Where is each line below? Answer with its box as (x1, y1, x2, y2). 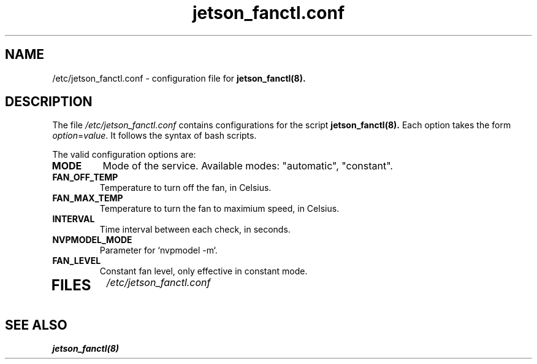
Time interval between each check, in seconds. (99, 224, 291, 235)
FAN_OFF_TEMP (52, 172, 118, 183)
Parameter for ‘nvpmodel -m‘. (99, 245, 218, 256)
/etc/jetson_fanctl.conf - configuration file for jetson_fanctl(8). (52, 72, 306, 83)
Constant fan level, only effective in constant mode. (99, 266, 308, 277)
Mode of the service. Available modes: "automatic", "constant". (102, 160, 393, 172)
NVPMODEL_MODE (52, 234, 132, 246)
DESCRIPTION (5, 94, 93, 110)
